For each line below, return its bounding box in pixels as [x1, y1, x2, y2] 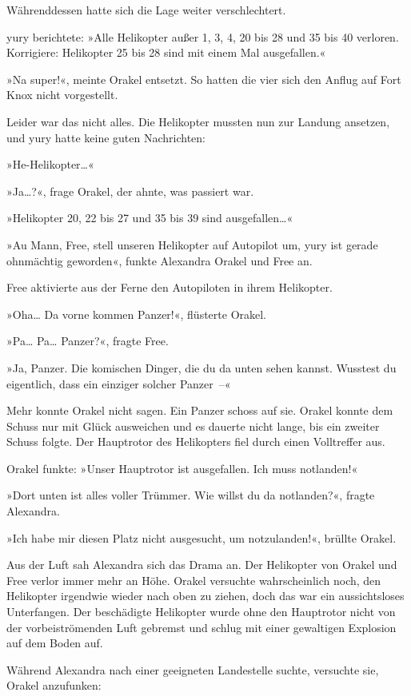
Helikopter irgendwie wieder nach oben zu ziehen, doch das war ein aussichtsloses [6, 587, 405, 604]
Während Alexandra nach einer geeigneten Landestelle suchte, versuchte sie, [6, 661, 379, 678]
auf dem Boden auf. [6, 634, 103, 651]
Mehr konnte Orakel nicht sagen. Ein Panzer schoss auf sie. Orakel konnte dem [6, 402, 393, 419]
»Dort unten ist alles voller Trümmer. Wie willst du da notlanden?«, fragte [6, 487, 375, 503]
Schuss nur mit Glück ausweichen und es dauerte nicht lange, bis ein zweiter [6, 417, 380, 434]
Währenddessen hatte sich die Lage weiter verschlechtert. [6, 2, 286, 18]
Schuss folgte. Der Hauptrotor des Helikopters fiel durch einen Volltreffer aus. [6, 433, 385, 450]
